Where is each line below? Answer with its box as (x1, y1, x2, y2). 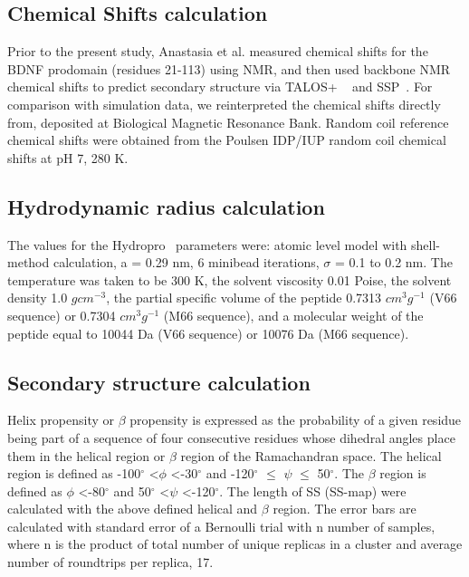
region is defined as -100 (7, 464, 141, 483)
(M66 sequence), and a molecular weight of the (163, 305, 424, 324)
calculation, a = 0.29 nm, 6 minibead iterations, (53, 253, 320, 272)
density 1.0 (7, 288, 68, 307)
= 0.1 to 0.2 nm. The (335, 253, 453, 272)
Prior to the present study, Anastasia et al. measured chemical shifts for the (7, 42, 428, 61)
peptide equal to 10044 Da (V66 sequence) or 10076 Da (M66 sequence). (7, 323, 409, 342)
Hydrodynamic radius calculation (7, 192, 325, 220)
